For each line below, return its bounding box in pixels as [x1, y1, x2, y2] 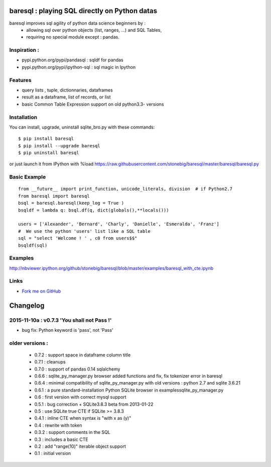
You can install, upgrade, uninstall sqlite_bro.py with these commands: [9, 124, 155, 130]
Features [9, 76, 32, 83]
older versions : [9, 339, 49, 346]
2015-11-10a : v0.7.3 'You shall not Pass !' [9, 317, 112, 324]
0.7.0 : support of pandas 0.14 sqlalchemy [34, 366, 120, 372]
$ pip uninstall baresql [18, 150, 79, 156]
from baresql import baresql [18, 193, 90, 199]
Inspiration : [9, 47, 40, 54]
